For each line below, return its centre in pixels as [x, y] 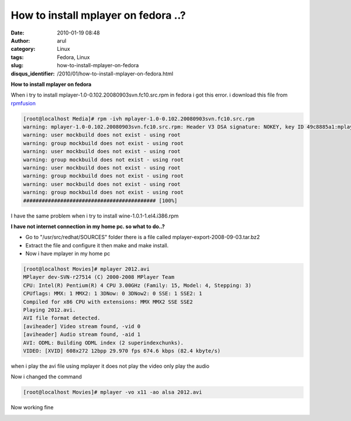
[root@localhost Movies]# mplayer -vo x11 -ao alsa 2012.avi [113, 392]
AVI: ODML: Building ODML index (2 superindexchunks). [103, 343]
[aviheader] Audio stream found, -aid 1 [82, 334]
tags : [17, 57]
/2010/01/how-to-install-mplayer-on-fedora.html [115, 74]
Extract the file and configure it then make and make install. [97, 245]
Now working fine [32, 408]
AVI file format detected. [62, 318]
